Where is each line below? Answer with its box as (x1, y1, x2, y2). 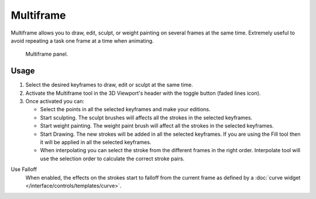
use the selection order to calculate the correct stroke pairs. (40, 155, 185, 162)
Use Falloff (11, 166, 37, 173)
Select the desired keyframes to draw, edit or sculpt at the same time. (25, 81, 193, 88)
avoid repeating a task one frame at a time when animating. (11, 37, 154, 44)
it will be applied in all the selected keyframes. (40, 138, 152, 146)
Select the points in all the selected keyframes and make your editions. (40, 106, 211, 113)
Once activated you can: (25, 98, 85, 105)
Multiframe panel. (25, 50, 68, 58)
